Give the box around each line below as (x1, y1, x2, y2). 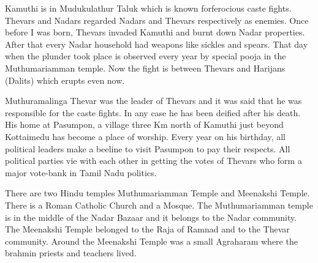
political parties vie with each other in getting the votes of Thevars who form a (5, 154, 302, 167)
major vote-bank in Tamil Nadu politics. (5, 166, 157, 179)
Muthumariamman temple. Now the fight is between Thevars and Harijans (5, 61, 286, 74)
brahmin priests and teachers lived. (5, 246, 137, 259)
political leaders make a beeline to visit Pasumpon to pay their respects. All (5, 142, 290, 155)
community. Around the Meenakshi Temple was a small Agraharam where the (5, 234, 298, 247)
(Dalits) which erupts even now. (5, 73, 125, 86)
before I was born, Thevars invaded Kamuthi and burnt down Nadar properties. (5, 26, 305, 39)
